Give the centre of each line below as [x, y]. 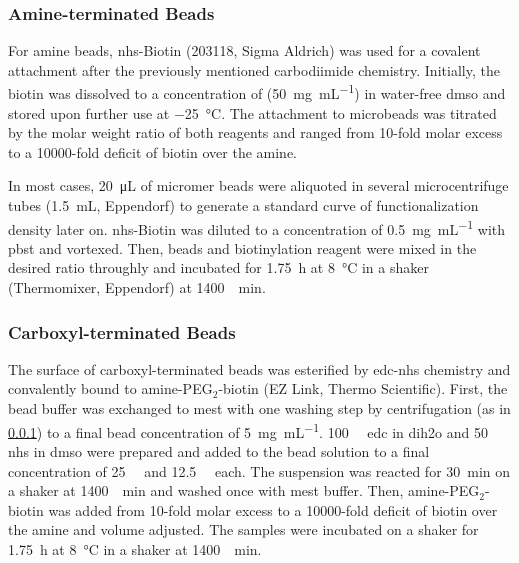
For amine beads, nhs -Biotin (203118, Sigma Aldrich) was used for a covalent [244, 50]
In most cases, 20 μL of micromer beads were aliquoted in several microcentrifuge [258, 185]
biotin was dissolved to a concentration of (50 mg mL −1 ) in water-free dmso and [257, 92]
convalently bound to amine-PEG [110, 388]
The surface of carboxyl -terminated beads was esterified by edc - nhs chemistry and [259, 368]
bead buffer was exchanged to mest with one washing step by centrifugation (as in [259, 408]
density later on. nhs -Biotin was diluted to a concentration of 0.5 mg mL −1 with [257, 227]
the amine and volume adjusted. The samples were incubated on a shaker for [243, 529]
